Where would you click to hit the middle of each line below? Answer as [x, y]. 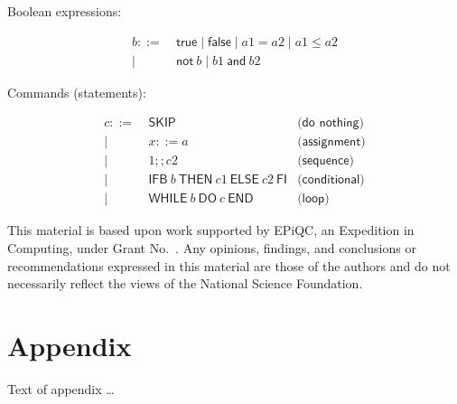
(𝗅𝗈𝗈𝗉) [313, 199]
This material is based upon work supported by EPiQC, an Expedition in [211, 230]
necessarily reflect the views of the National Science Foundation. [185, 283]
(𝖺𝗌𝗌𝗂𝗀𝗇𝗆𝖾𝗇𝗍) [331, 142]
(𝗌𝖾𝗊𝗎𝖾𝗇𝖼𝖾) [326, 161]
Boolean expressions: [65, 11]
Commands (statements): [77, 92]
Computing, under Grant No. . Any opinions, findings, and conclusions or [212, 248]
